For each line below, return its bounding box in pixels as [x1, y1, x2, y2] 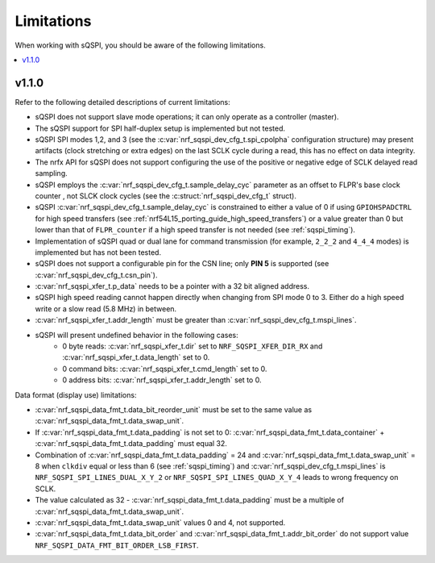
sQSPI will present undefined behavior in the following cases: [35, 330, 238, 340]
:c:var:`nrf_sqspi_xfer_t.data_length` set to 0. [62, 352, 210, 362]
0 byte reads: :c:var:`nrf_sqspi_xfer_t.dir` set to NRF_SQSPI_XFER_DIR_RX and [62, 341, 323, 351]
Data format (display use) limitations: [14, 390, 137, 399]
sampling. [35, 169, 68, 178]
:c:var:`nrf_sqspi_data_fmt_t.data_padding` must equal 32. [35, 439, 227, 448]
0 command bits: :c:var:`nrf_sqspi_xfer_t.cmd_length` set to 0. [62, 364, 267, 373]
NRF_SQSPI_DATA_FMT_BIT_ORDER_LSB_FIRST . [35, 540, 199, 550]
